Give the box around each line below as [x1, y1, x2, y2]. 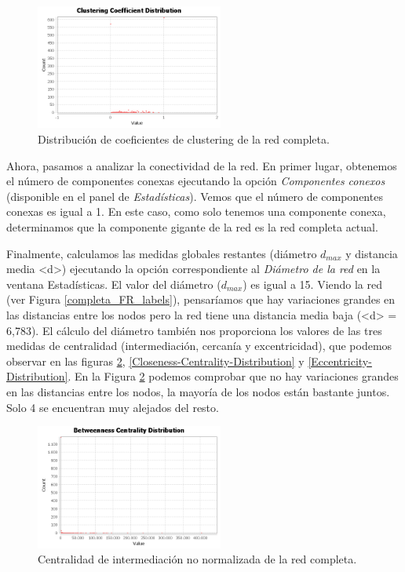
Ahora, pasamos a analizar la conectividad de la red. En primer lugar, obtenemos [6, 157, 397, 173]
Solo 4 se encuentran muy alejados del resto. [6, 399, 219, 415]
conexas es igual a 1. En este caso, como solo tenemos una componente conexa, [6, 203, 386, 220]
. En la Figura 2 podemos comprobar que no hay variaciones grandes [67, 368, 399, 384]
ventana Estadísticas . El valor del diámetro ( [6, 275, 221, 292]
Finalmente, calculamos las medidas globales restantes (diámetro [6, 245, 317, 261]
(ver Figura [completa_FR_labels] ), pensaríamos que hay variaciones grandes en [6, 291, 396, 308]
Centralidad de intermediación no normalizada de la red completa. [38, 551, 357, 567]
